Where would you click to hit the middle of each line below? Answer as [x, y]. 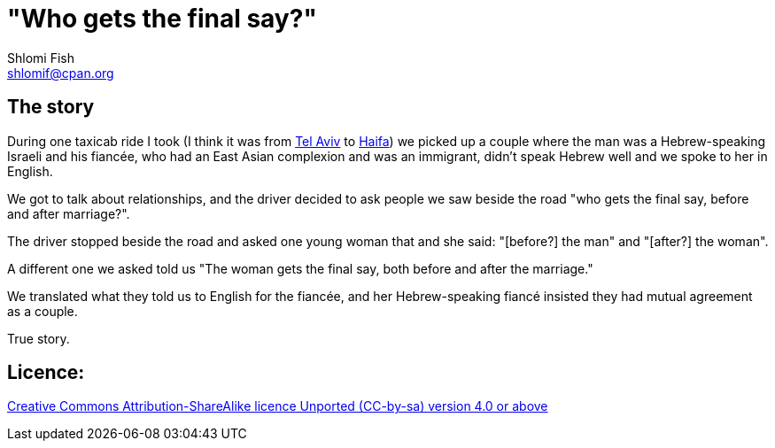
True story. [39, 338]
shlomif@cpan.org [61, 73]
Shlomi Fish [41, 58]
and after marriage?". [69, 213]
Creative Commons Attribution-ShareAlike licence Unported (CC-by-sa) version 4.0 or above [278, 406]
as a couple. [43, 311]
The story [51, 107]
